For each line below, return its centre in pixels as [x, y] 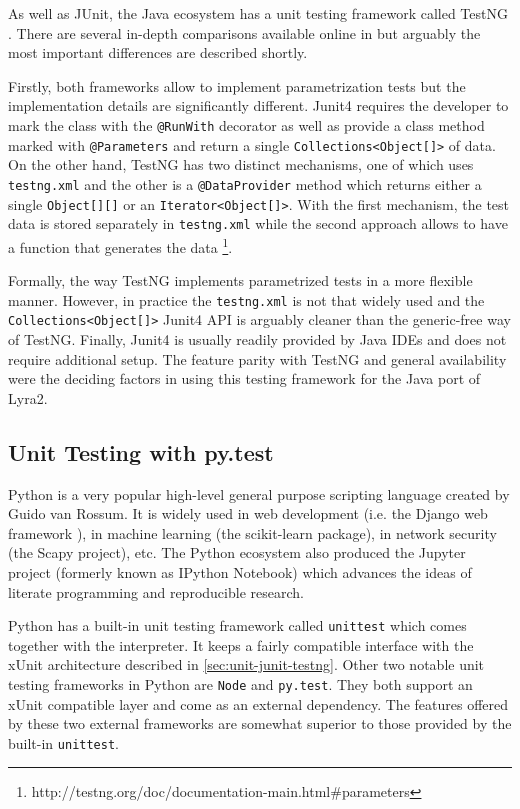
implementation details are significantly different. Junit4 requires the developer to [258, 105]
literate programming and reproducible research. [156, 591]
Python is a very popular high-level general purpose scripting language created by [259, 493]
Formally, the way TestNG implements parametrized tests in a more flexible [240, 280]
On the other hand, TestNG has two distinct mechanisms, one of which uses [241, 164]
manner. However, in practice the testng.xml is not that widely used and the [246, 299]
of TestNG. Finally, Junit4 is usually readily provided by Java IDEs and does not [257, 339]
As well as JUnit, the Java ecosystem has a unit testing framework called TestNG [258, 13]
